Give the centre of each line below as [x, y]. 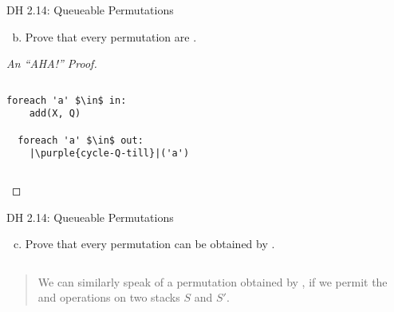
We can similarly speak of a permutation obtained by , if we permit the [213, 281]
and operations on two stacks [109, 297]
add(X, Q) [55, 114]
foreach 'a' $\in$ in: [67, 100]
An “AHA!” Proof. [52, 63]
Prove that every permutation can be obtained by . [150, 244]
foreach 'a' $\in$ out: [81, 140]
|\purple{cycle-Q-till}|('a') [109, 154]
